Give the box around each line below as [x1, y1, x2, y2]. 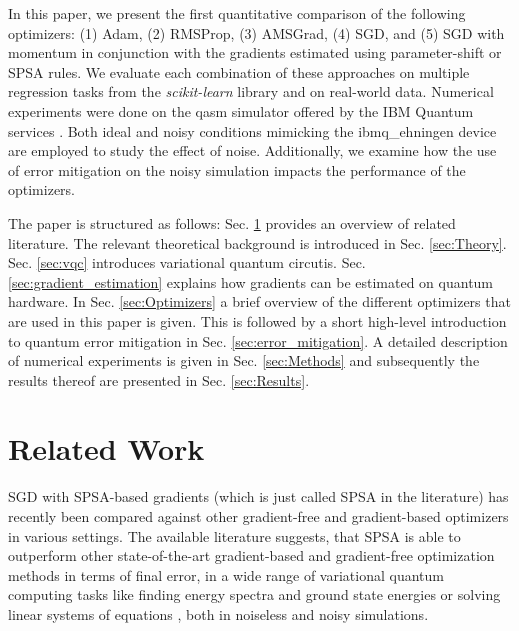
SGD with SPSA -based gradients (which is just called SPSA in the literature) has [8, 486, 509, 507]
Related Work [8, 428, 205, 469]
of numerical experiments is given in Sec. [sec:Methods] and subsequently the [8, 350, 480, 371]
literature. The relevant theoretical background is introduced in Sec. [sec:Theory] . [8, 232, 507, 253]
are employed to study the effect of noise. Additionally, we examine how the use [8, 140, 497, 161]
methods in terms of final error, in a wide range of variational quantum [8, 564, 444, 585]
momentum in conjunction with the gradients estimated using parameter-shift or [8, 42, 502, 63]
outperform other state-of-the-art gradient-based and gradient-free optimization [8, 545, 495, 566]
